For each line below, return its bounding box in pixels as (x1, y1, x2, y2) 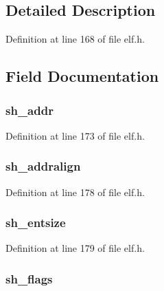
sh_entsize (5, 214, 66, 231)
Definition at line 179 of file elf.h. (5, 241, 145, 255)
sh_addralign (5, 158, 81, 175)
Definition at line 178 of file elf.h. (5, 184, 145, 199)
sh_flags (5, 270, 53, 287)
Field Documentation (5, 65, 159, 87)
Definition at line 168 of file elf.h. (5, 32, 145, 46)
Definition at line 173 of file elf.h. (5, 128, 145, 142)
